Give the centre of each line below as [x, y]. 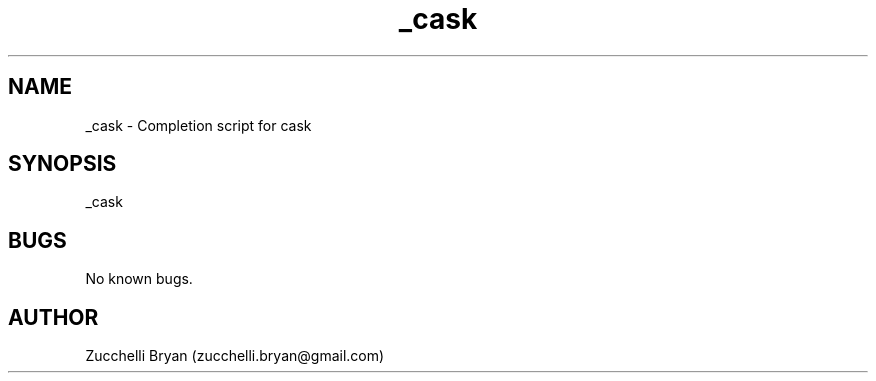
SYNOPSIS [62, 164]
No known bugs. [139, 279]
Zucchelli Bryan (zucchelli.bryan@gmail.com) [235, 356]
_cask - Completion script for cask [198, 125]
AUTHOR [53, 317]
